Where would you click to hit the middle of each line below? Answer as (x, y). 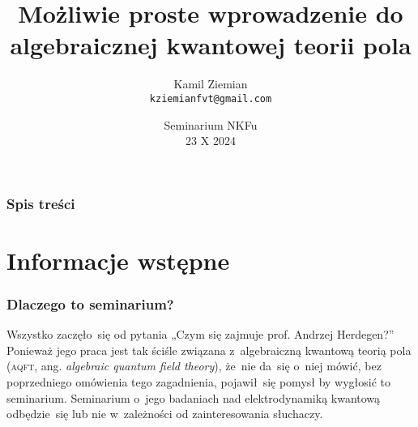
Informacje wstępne (118, 260)
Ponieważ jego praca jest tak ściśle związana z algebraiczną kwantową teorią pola (209, 350)
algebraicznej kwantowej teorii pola (211, 45)
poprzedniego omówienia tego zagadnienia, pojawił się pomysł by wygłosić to (199, 382)
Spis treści (41, 203)
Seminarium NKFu (211, 124)
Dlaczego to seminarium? (90, 303)
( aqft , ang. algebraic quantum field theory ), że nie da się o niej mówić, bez (194, 366)
